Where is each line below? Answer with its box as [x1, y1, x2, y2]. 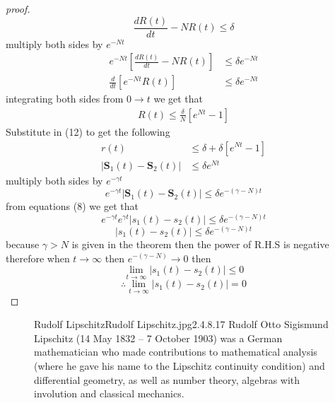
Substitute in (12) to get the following [6, 124, 170, 139]
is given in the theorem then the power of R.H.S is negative [71, 236, 329, 251]
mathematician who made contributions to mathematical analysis [34, 344, 317, 359]
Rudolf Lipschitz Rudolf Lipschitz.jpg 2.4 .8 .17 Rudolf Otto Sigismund [34, 317, 329, 332]
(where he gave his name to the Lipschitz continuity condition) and [34, 358, 325, 373]
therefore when [6, 250, 70, 265]
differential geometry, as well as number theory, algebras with [34, 372, 300, 387]
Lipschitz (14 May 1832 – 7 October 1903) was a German [34, 330, 283, 345]
